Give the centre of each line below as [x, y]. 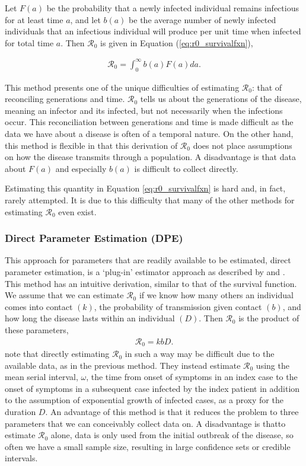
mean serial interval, [42, 377]
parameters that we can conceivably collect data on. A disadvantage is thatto [145, 423]
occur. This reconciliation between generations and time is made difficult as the [149, 122]
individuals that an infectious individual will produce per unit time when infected [153, 31]
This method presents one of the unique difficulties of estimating [122, 87]
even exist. [77, 211]
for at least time [34, 19]
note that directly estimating [57, 354]
